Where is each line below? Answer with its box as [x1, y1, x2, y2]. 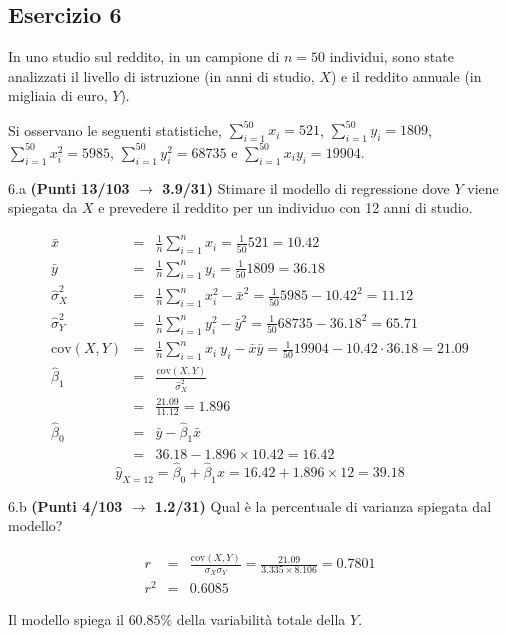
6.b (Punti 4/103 [8, 495, 123, 516]
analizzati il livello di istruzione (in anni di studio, [8, 65, 315, 86]
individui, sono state [329, 46, 454, 67]
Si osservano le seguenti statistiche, [8, 119, 222, 140]
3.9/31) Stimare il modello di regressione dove [162, 177, 450, 198]
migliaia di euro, [8, 85, 108, 106]
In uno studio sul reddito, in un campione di [8, 46, 280, 67]
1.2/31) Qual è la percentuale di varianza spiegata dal [154, 495, 492, 516]
